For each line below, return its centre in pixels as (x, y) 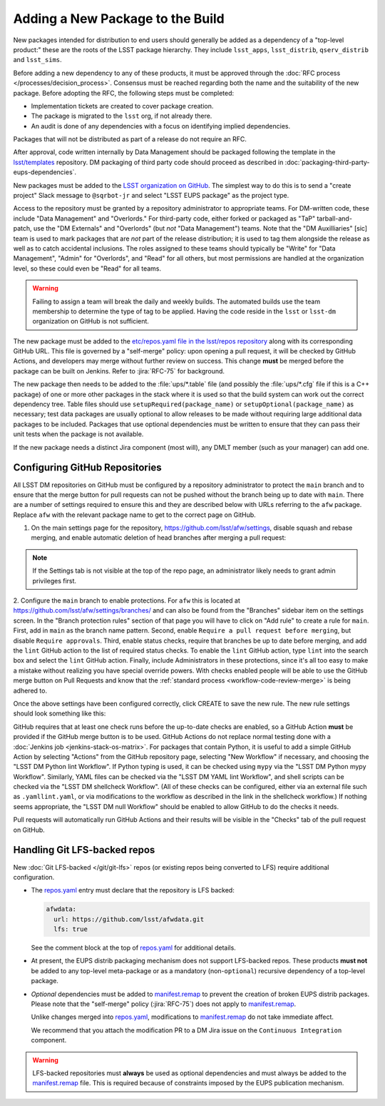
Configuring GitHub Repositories (87, 468)
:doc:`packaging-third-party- (327, 162)
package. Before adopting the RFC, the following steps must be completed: (124, 93)
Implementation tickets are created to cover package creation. (122, 106)
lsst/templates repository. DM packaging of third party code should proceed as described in (148, 162)
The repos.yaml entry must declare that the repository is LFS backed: (133, 890)
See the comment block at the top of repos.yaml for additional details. (134, 948)
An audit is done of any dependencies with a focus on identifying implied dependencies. (161, 126)
